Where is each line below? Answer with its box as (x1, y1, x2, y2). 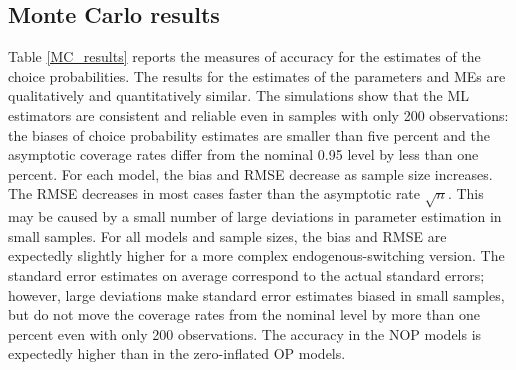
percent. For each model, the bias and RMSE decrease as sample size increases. (8, 163, 493, 184)
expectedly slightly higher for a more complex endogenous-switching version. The (8, 245, 505, 266)
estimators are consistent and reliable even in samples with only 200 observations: (8, 104, 509, 125)
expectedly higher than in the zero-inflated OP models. (8, 343, 346, 364)
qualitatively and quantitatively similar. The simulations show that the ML (8, 85, 470, 106)
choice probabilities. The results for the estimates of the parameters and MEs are (8, 65, 506, 86)
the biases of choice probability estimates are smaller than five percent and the (8, 124, 490, 145)
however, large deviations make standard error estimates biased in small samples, (8, 284, 505, 305)
